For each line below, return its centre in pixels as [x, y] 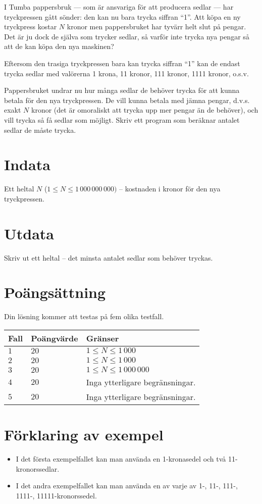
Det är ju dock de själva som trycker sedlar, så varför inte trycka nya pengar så [127, 36]
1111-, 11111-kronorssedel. [56, 495]
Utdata [29, 233]
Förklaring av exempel [84, 435]
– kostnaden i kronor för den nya [170, 189]
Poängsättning [55, 292]
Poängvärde [55, 338]
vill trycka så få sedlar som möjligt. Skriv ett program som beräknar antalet [122, 119]
